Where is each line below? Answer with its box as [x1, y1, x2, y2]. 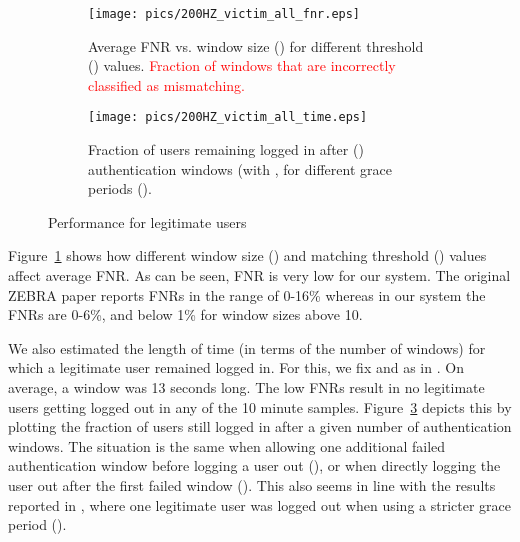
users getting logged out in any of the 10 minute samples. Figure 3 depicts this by [8, 396, 512, 417]
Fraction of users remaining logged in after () [88, 139, 364, 160]
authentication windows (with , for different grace [88, 158, 392, 179]
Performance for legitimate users [48, 211, 247, 232]
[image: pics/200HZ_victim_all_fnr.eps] [88, 7, 361, 21]
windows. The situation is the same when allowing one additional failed [8, 435, 446, 456]
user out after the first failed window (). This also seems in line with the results [8, 475, 496, 495]
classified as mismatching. [88, 74, 246, 95]
